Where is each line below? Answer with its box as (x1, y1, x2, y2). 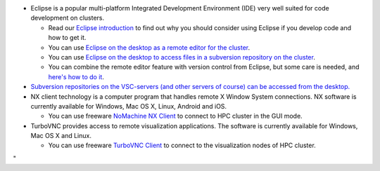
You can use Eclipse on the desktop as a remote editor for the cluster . (48, 43, 250, 52)
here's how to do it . (48, 72, 105, 81)
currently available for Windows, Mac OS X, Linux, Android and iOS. (30, 102, 227, 110)
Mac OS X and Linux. (30, 132, 91, 140)
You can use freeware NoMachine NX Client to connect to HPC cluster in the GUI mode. (48, 112, 303, 121)
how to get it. (48, 34, 87, 42)
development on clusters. (30, 14, 105, 22)
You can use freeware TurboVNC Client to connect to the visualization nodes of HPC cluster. (48, 141, 316, 150)
